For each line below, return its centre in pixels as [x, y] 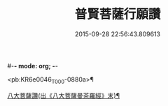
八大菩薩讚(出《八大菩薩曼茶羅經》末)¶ [64, 96]
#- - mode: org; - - [33, 66]
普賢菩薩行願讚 [118, 14]
